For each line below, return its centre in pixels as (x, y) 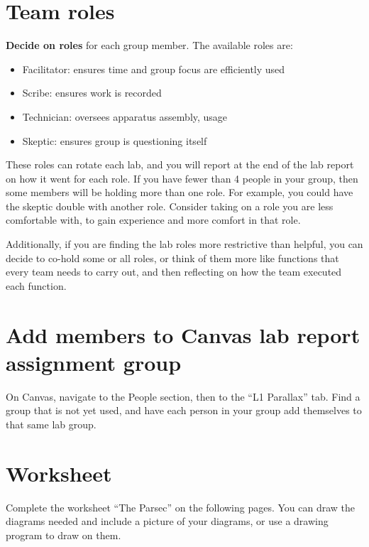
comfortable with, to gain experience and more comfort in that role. (153, 220)
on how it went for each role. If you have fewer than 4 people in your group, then (182, 178)
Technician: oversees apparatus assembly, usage (125, 116)
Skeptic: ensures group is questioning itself (115, 140)
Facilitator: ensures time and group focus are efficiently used (154, 69)
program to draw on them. (64, 535)
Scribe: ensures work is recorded (92, 93)
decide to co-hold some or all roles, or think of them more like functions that (172, 258)
